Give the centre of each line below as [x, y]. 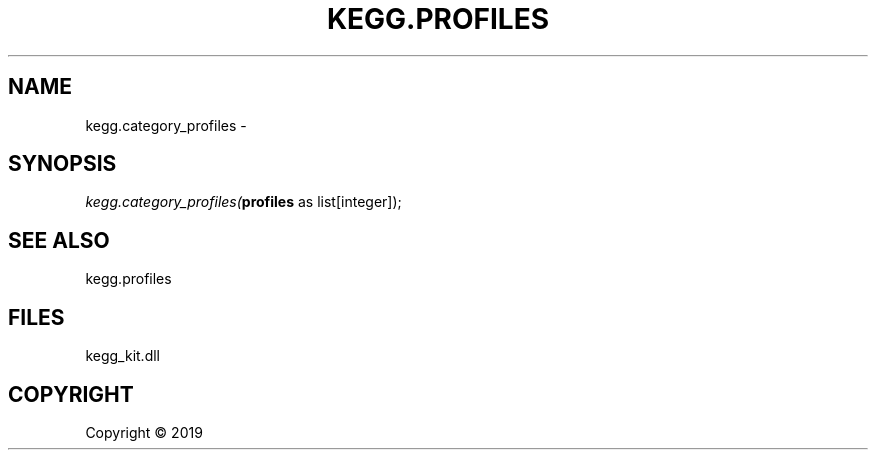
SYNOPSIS [62, 164]
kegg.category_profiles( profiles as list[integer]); [243, 202]
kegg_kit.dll [122, 356]
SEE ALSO [59, 240]
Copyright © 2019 [144, 432]
